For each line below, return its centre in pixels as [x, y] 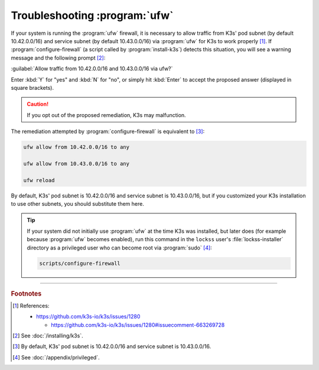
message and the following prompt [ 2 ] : [58, 58]
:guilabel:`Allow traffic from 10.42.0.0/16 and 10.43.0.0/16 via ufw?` [92, 69]
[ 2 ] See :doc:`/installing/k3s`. [48, 335]
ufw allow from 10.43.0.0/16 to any [77, 163]
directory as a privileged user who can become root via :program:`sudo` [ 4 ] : [119, 248]
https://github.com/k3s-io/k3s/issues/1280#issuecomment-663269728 [138, 324]
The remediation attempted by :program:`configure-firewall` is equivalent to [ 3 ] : [108, 132]
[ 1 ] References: [31, 306]
